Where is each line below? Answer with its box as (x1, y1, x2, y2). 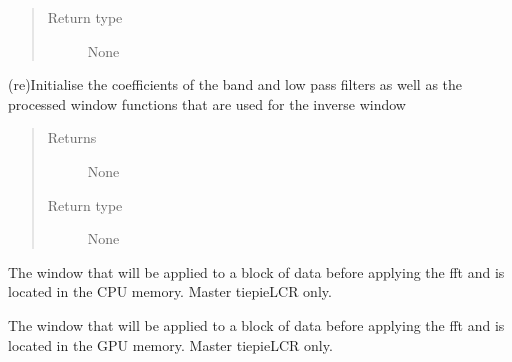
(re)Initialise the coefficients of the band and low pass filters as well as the (8, 74, 463, 95)
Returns (47, 127, 97, 148)
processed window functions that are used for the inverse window (8, 93, 406, 114)
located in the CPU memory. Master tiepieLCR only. (8, 281, 332, 302)
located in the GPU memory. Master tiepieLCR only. (8, 334, 333, 355)
